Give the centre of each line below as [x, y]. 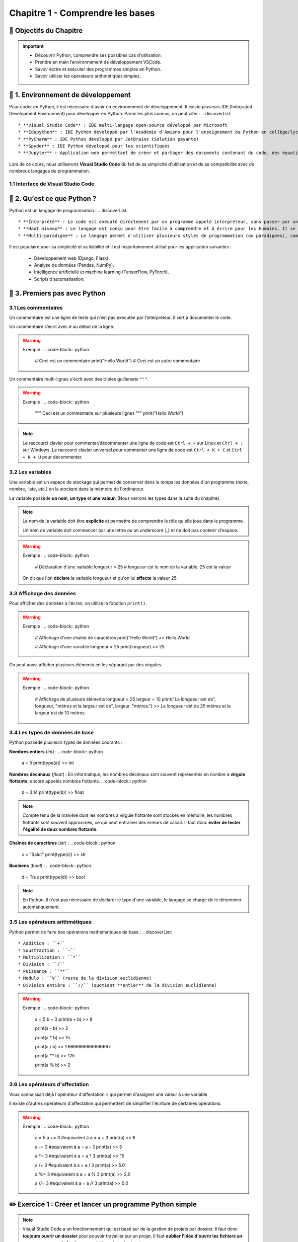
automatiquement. [41, 907]
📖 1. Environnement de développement [70, 95]
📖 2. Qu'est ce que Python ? [53, 198]
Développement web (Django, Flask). [72, 258]
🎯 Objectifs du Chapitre [46, 31]
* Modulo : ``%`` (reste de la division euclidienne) [85, 978]
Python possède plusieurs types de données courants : [66, 742]
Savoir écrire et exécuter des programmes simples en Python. [98, 69]
